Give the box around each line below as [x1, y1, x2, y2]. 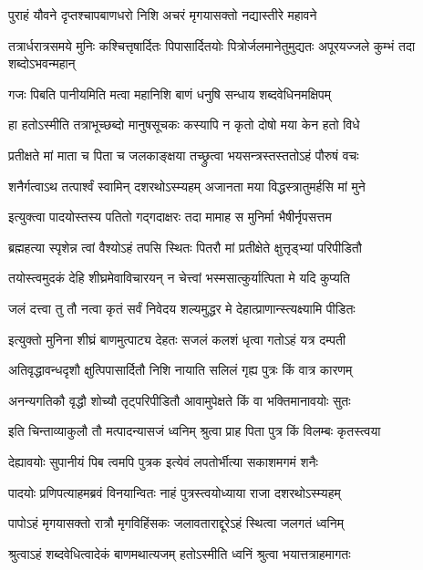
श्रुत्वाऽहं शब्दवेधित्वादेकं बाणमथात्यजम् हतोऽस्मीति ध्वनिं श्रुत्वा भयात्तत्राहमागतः [8, 544, 351, 563]
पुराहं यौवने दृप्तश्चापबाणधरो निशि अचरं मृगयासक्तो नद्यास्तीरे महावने [8, 5, 317, 24]
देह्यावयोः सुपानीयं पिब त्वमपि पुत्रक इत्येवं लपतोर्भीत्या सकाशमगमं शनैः [8, 451, 318, 471]
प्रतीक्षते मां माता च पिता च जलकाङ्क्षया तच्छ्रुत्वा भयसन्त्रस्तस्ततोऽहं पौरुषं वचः [8, 145, 359, 164]
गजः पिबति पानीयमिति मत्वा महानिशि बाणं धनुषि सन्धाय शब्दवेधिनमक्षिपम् [8, 84, 332, 103]
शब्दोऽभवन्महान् [8, 54, 76, 73]
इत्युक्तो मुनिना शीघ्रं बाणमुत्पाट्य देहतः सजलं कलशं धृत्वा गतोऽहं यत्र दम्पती [8, 329, 346, 348]
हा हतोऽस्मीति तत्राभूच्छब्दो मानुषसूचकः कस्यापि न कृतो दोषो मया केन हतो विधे [8, 115, 360, 134]
